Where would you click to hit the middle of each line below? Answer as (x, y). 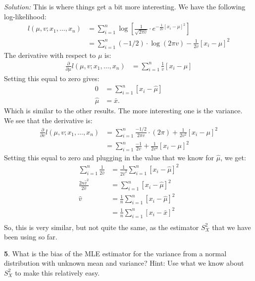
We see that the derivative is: (48, 120)
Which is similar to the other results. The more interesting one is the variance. (123, 111)
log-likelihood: (25, 16)
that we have (231, 227)
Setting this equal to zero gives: (52, 78)
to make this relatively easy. (57, 272)
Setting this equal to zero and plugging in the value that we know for (109, 157)
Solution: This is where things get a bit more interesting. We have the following (125, 6)
